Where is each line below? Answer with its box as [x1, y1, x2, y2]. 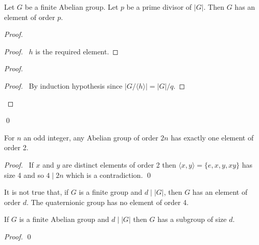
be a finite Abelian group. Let [25, 2, 119, 12]
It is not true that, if [4, 187, 69, 197]
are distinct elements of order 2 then [62, 159, 176, 170]
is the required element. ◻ [35, 46, 119, 56]
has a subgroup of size [157, 214, 227, 224]
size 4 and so [4, 169, 44, 180]
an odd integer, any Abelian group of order [23, 132, 158, 142]
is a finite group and [79, 187, 143, 197]
